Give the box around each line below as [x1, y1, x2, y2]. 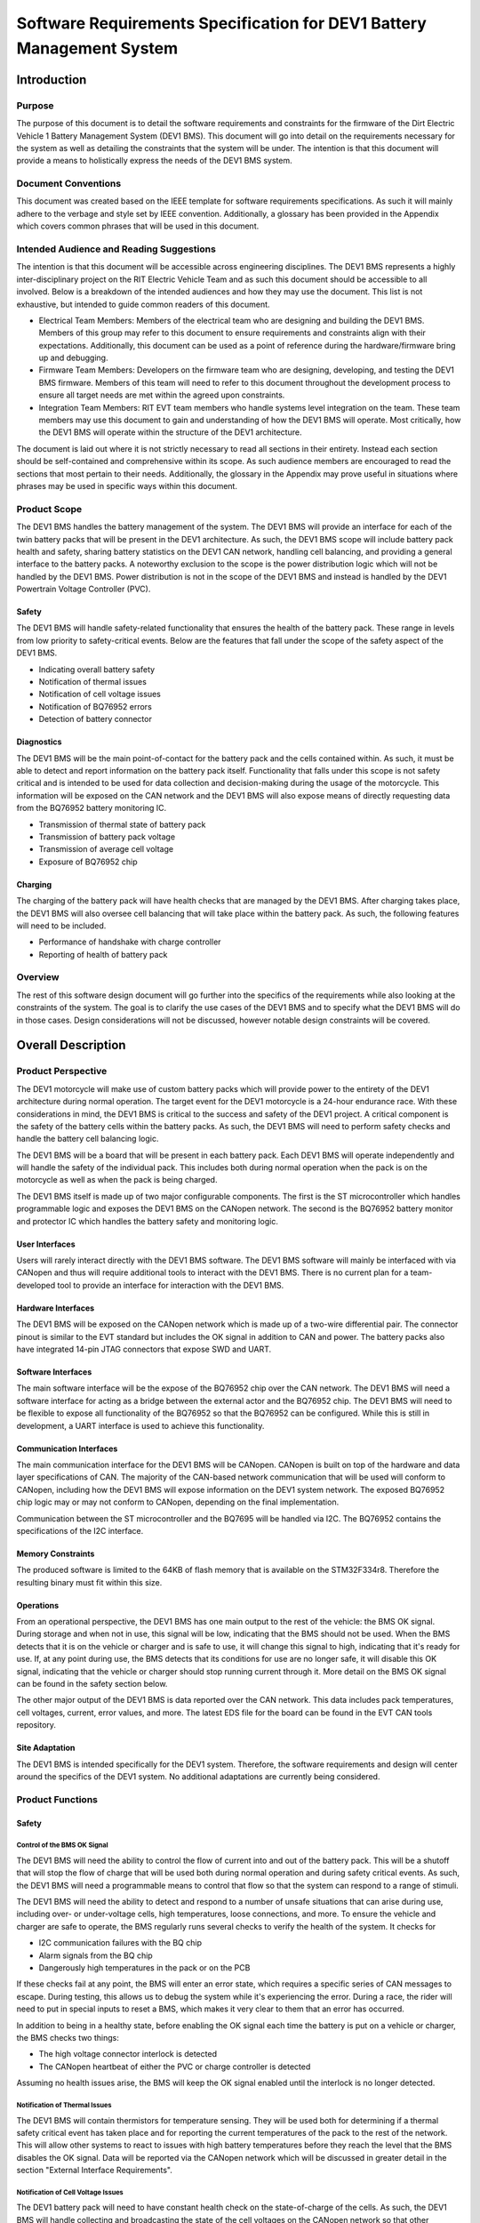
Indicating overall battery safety [38, 663, 156, 675]
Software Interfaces [16, 1367, 92, 1377]
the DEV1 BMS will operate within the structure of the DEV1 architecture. [38, 427, 302, 437]
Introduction [16, 72, 87, 87]
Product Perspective [16, 1065, 108, 1078]
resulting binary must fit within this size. [16, 1577, 163, 1587]
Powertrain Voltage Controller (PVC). [16, 583, 151, 595]
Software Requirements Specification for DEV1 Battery [16, 13, 427, 33]
